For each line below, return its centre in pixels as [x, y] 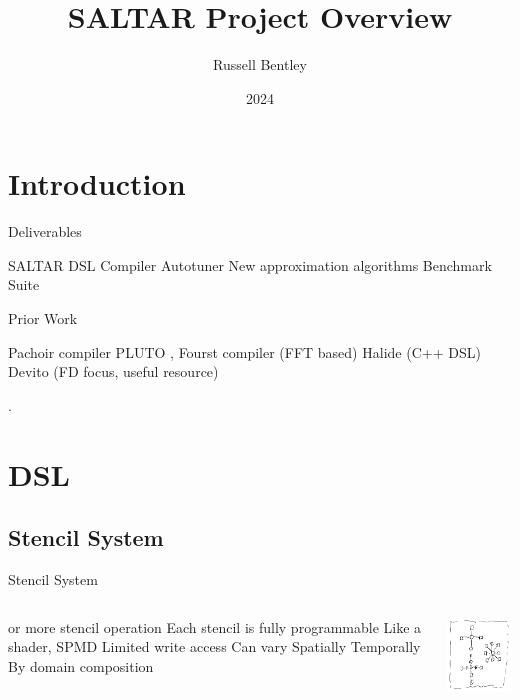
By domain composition [81, 665]
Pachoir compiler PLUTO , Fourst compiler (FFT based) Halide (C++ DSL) [244, 351]
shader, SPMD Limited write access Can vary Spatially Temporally [214, 646]
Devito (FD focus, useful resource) [113, 371]
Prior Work [43, 318]
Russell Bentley [260, 64]
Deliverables [45, 231]
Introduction [97, 183]
